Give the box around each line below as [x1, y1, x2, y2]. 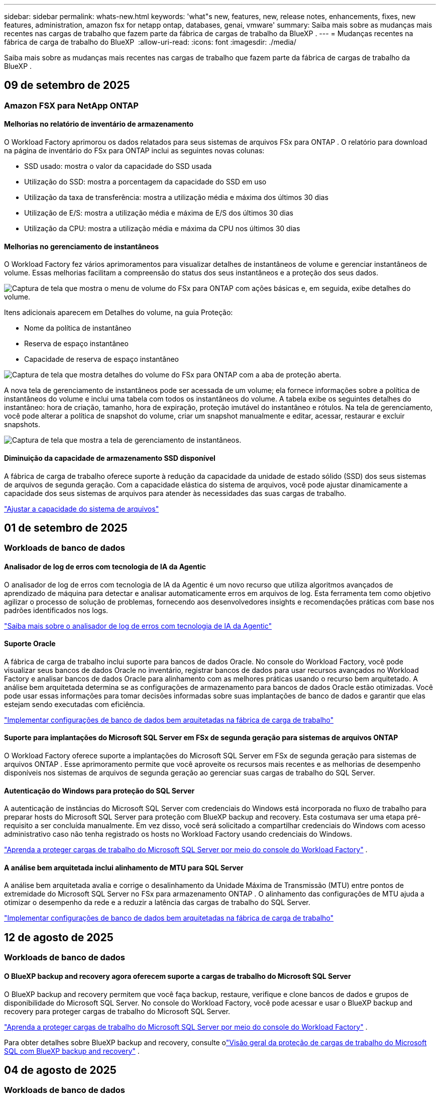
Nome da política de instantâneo [24, 324, 132, 333]
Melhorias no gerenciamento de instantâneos [4, 242, 159, 251]
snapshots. [4, 420, 41, 429]
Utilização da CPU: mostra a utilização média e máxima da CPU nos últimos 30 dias [24, 224, 300, 233]
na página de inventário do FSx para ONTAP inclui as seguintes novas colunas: [4, 146, 265, 155]
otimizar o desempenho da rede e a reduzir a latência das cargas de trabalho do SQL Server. [4, 898, 310, 907]
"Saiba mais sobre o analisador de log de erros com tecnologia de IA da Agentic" [4, 621, 272, 630]
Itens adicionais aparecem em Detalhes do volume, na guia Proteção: [4, 308, 233, 317]
